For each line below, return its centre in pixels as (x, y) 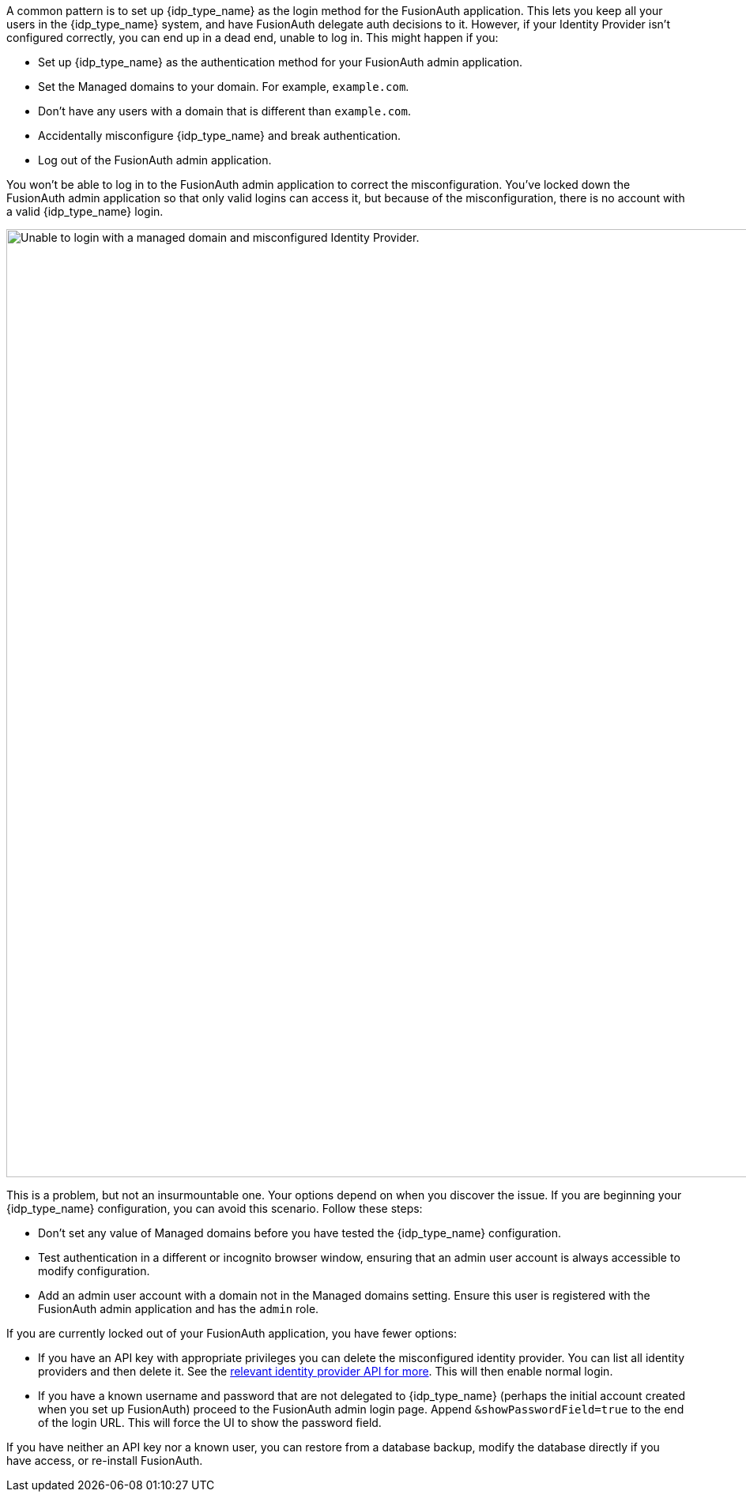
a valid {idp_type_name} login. (85, 211)
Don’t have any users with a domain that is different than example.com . (224, 111)
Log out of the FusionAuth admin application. (155, 160)
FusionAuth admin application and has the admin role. (179, 1309)
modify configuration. (94, 1271)
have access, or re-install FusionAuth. (105, 1460)
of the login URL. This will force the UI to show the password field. (210, 1423)
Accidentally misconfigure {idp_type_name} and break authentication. (220, 135)
